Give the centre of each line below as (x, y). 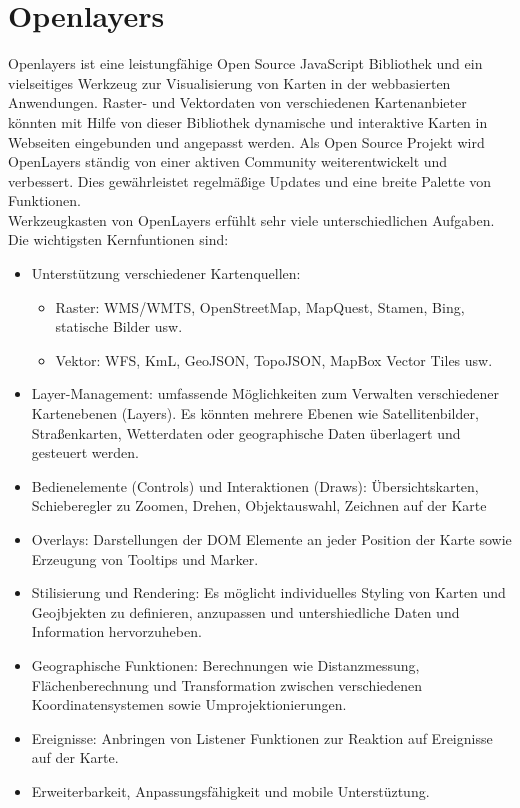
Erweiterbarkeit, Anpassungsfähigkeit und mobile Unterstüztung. (230, 790)
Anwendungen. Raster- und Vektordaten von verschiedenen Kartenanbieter (237, 102)
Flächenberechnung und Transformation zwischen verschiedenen (227, 684)
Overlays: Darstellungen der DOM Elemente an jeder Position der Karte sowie (271, 539)
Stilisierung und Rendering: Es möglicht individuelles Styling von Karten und (268, 592)
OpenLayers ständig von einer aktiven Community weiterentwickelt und (228, 161)
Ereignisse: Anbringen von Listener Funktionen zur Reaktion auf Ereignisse (262, 737)
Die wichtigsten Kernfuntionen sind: (118, 239)
